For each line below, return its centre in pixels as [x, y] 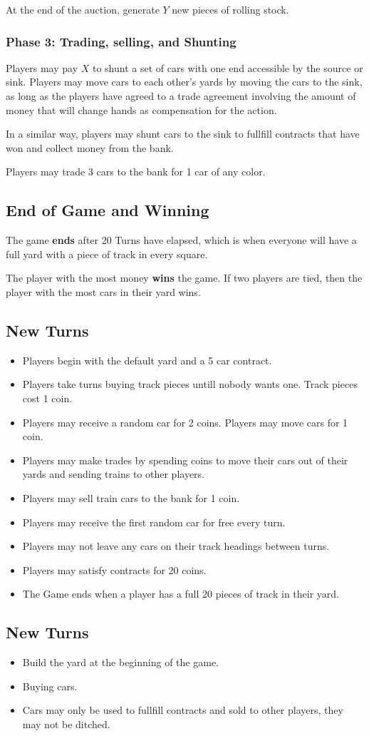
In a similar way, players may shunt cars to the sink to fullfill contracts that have [183, 134]
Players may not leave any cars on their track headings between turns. [176, 546]
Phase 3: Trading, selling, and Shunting [121, 41]
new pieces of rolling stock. [230, 9]
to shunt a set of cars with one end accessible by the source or [228, 67]
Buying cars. [50, 686]
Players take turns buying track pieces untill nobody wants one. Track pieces [190, 384]
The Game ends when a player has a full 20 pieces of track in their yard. [181, 594]
